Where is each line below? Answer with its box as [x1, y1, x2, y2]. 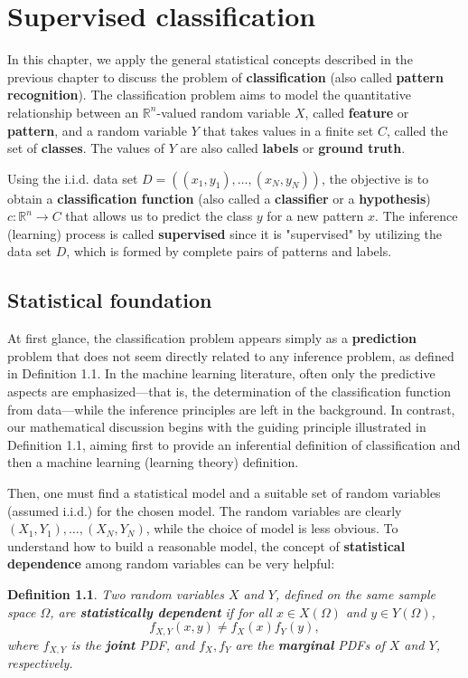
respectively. [7, 654, 73, 673]
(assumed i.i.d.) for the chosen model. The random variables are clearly [7, 501, 402, 520]
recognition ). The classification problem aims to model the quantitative [7, 85, 411, 104]
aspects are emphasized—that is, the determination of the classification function [7, 382, 451, 401]
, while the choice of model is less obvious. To [145, 519, 398, 538]
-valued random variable [156, 102, 291, 121]
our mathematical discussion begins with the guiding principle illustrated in [7, 417, 426, 436]
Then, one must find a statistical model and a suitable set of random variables [7, 483, 441, 502]
